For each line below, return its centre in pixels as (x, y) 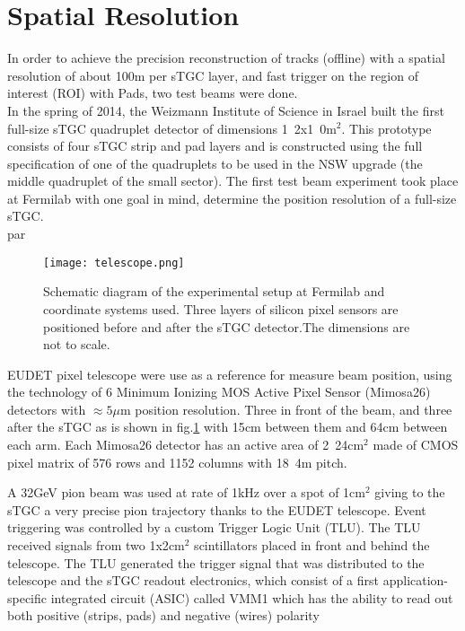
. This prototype (386, 128)
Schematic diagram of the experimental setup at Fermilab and (214, 291)
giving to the (410, 492)
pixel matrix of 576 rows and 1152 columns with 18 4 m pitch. (177, 462)
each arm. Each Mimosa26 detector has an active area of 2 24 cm (186, 445)
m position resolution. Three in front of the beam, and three (286, 409)
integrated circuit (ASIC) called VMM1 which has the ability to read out (252, 597)
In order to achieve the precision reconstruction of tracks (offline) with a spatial (226, 58)
